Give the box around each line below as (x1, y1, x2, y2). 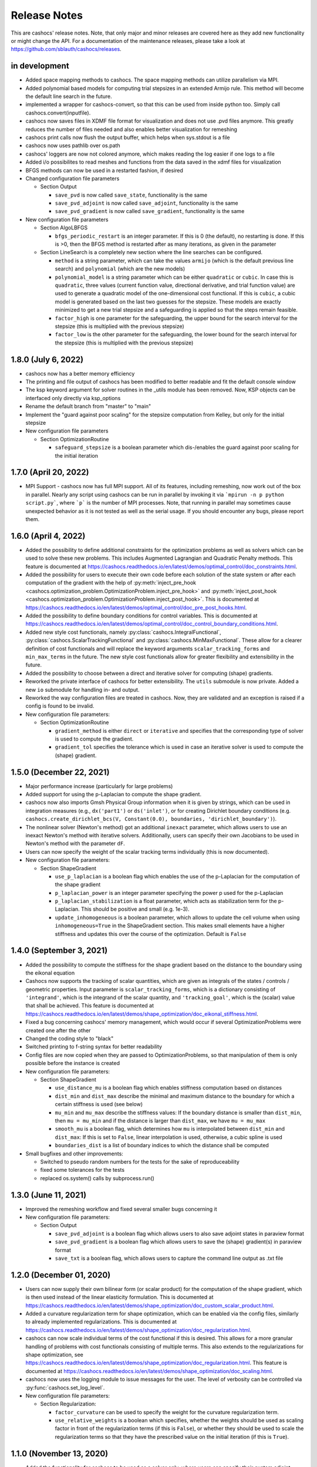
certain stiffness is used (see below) (55, 1101, 143, 1108)
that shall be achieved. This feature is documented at (25, 1002, 154, 1009)
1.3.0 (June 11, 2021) (11, 1190, 87, 1200)
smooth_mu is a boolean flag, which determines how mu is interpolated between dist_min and (55, 1125, 285, 1133)
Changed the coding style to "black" (25, 1035, 114, 1042)
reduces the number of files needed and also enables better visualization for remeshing (25, 126, 238, 133)
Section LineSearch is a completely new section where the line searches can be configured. (40, 249, 263, 256)
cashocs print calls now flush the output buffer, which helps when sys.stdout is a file (25, 134, 230, 141)
